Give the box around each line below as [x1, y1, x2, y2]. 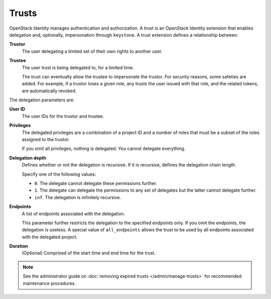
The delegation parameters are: [9, 97, 75, 103]
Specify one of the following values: [22, 171, 96, 177]
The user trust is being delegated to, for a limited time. [22, 64, 134, 70]
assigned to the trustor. [22, 136, 70, 142]
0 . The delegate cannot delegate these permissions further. [34, 180, 158, 186]
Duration [9, 243, 28, 249]
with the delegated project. [22, 234, 78, 240]
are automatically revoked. [22, 88, 77, 94]
